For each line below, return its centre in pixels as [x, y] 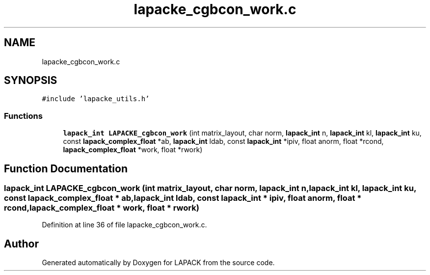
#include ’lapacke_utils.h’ [96, 99]
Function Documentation [66, 168]
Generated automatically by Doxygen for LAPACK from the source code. [158, 263]
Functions [23, 116]
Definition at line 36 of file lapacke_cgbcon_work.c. [124, 225]
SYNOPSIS [31, 81]
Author [21, 244]
